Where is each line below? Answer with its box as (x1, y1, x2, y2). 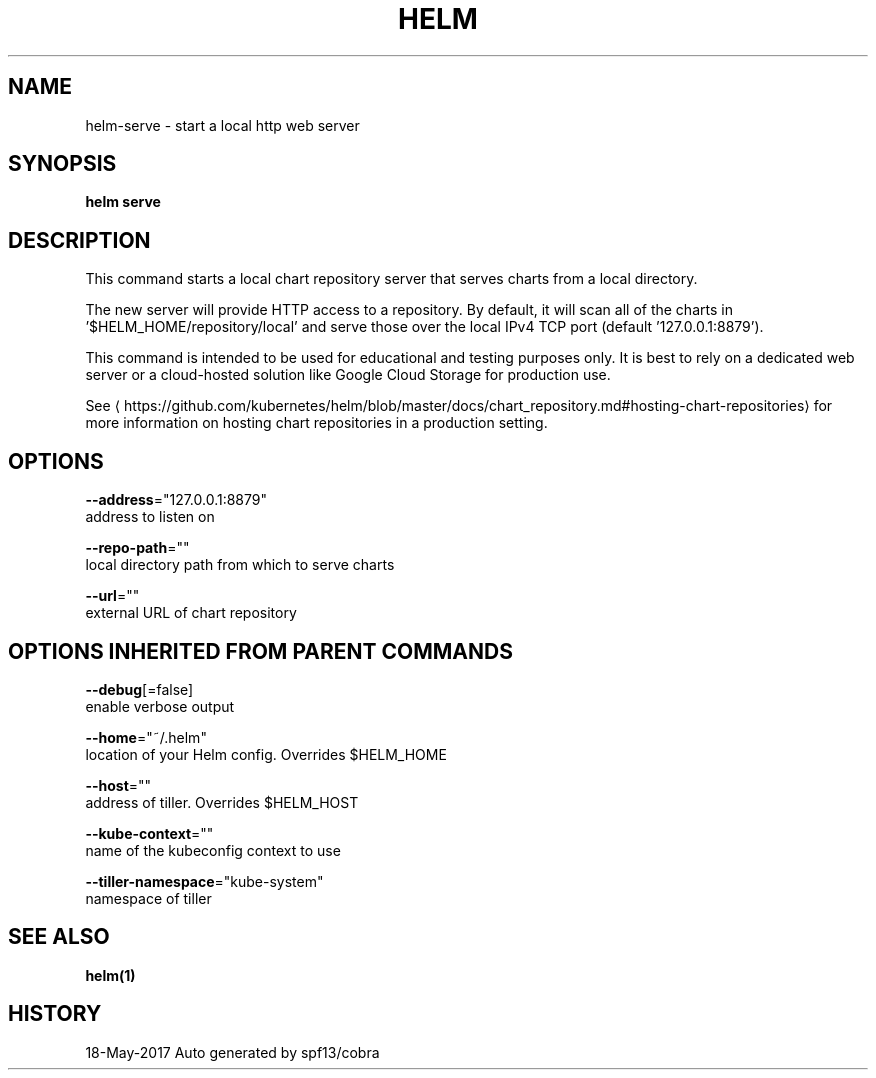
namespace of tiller (85, 889, 212, 907)
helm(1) (85, 966, 136, 984)
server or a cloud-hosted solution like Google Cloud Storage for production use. (85, 366, 611, 384)
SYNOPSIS (8, 151, 117, 177)
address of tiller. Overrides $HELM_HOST (85, 793, 359, 811)
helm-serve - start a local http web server (85, 116, 360, 134)
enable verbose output (85, 697, 235, 715)
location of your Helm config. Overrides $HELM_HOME (85, 745, 447, 763)
